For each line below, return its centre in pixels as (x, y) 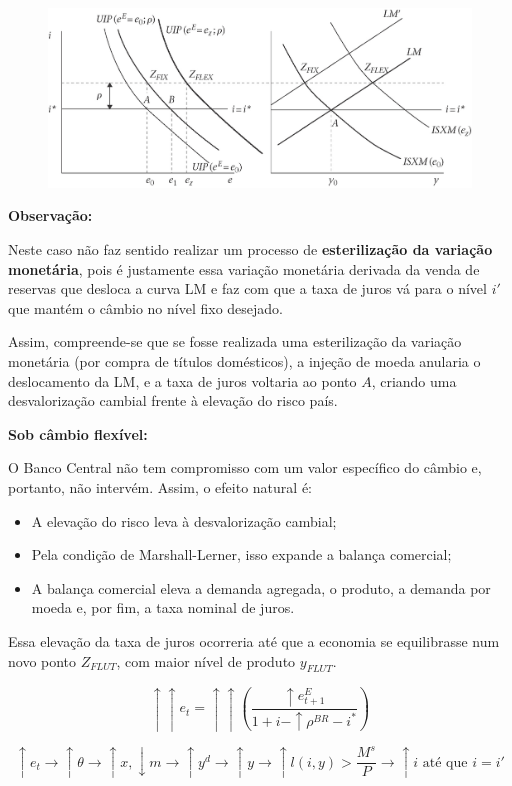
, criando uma (414, 380)
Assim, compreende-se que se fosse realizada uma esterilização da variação (235, 341)
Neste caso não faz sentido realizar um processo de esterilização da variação (250, 249)
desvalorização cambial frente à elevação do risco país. (173, 400)
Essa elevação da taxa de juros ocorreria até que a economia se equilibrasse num (254, 640)
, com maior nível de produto (206, 660)
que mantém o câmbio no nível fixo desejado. (146, 307)
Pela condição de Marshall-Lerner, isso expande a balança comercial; (241, 554)
